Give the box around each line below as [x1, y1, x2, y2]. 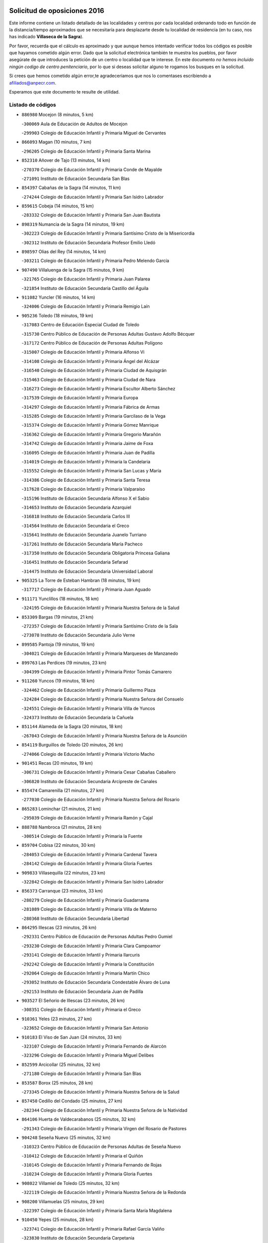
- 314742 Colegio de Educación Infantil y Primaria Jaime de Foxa [21, 441, 153, 446]
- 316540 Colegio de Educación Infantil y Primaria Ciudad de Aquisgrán [21, 367, 167, 373]
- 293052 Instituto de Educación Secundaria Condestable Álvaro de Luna [21, 979, 170, 985]
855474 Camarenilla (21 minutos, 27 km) [21, 788, 104, 794]
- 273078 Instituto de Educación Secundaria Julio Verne [21, 632, 135, 638]
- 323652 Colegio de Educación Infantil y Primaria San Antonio [21, 1025, 148, 1031]
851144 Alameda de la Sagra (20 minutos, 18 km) [21, 723, 123, 729]
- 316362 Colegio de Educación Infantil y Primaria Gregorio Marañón [21, 431, 161, 437]
